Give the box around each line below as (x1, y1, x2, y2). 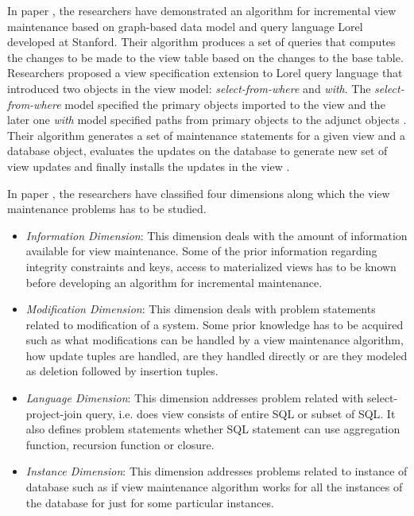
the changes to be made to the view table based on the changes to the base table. (7, 48, 404, 65)
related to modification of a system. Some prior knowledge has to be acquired (25, 316, 404, 332)
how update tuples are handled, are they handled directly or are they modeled (25, 347, 408, 363)
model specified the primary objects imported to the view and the (64, 95, 385, 112)
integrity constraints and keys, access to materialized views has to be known (25, 258, 397, 274)
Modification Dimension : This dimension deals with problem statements (25, 301, 376, 317)
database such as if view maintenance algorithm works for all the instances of (25, 479, 403, 495)
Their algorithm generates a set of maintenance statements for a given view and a (7, 126, 405, 143)
